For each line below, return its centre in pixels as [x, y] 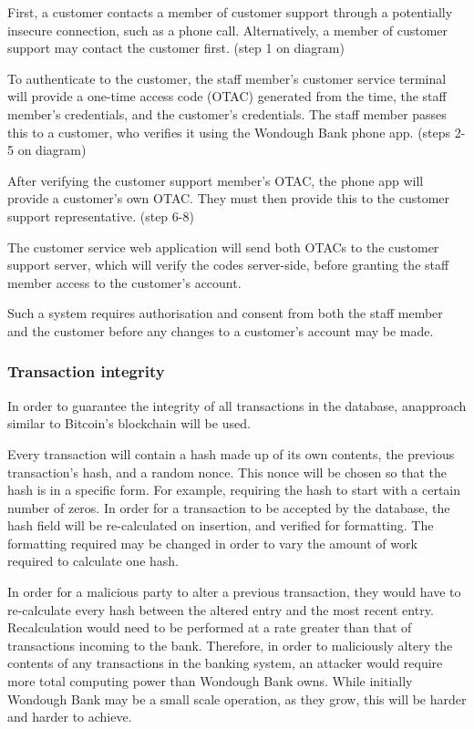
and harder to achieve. [70, 717]
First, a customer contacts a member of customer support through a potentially [230, 12]
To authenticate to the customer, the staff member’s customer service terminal [227, 78]
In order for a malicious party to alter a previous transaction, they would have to [234, 592]
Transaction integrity [86, 371]
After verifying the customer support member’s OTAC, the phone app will [216, 180]
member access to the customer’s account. [124, 282]
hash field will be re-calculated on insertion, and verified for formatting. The [221, 525]
